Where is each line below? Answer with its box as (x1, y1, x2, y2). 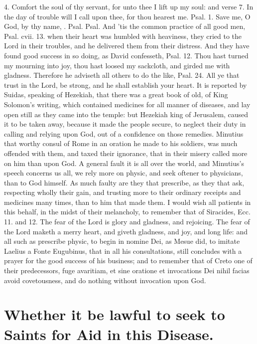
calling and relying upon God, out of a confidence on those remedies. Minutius (4, 128, 244, 139)
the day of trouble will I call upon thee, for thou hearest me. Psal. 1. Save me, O (4, 11, 251, 21)
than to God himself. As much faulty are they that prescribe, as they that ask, (4, 177, 245, 187)
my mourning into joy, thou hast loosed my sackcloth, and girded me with (4, 60, 230, 70)
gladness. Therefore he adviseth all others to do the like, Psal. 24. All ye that (4, 70, 240, 80)
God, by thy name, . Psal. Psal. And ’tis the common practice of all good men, (4, 21, 246, 31)
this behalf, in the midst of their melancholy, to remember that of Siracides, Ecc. (4, 206, 251, 217)
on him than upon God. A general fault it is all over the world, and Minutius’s (4, 158, 244, 168)
